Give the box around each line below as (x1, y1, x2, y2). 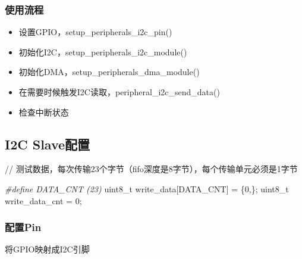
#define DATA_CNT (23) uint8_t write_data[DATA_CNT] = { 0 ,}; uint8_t (5, 182, 289, 195)
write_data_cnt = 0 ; (5, 194, 82, 207)
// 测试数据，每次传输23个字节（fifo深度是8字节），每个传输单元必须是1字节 (5, 163, 298, 175)
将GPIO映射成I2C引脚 (5, 243, 90, 255)
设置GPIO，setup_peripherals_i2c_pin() (18, 26, 172, 38)
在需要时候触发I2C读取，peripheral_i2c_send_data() (18, 86, 220, 98)
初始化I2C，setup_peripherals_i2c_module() (18, 45, 187, 58)
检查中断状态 (18, 105, 69, 118)
